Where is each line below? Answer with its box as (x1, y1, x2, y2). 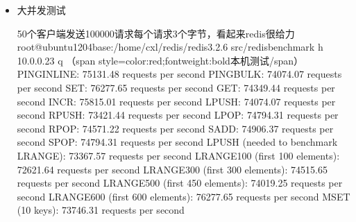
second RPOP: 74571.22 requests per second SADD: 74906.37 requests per (17, 121, 334, 135)
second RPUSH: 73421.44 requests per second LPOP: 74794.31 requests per (17, 108, 339, 122)
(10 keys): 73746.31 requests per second (17, 203, 185, 217)
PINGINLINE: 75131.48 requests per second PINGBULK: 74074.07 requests (17, 67, 342, 81)
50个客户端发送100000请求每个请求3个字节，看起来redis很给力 (17, 26, 295, 40)
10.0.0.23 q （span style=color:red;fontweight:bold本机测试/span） (17, 53, 303, 67)
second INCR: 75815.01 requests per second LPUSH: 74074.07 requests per (17, 94, 336, 108)
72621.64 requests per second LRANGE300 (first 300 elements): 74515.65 (17, 162, 328, 176)
